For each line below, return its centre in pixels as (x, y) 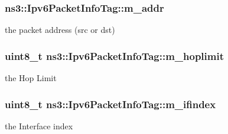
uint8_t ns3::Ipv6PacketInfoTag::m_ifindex (110, 104)
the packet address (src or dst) (60, 30)
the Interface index (39, 125)
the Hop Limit (31, 78)
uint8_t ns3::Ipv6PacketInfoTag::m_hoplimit (114, 56)
